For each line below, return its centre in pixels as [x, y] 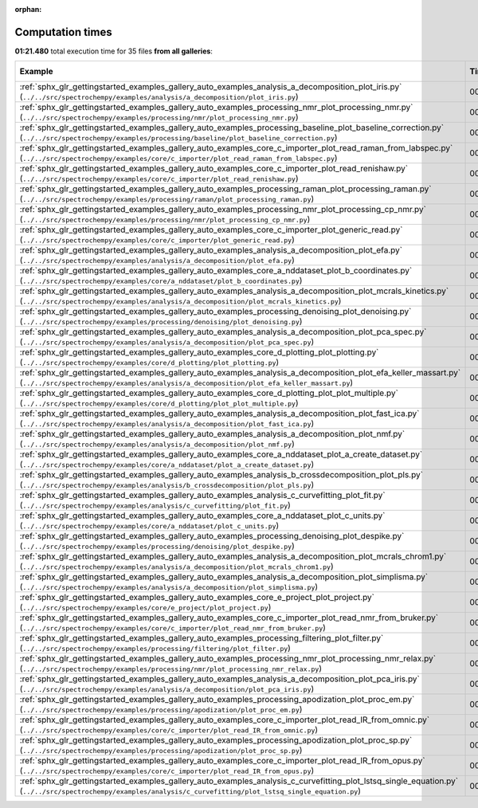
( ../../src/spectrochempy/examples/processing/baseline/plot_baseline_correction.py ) [178, 138]
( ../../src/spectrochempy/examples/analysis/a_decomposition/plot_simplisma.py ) [169, 587]
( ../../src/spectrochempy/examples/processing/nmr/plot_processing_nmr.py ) [159, 117]
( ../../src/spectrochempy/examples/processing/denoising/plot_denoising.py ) [161, 321]
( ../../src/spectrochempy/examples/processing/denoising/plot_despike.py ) [157, 546]
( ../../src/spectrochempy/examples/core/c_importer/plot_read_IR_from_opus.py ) [167, 771]
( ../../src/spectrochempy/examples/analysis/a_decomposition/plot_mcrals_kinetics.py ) [180, 301]
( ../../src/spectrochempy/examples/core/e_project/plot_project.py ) [145, 607]
